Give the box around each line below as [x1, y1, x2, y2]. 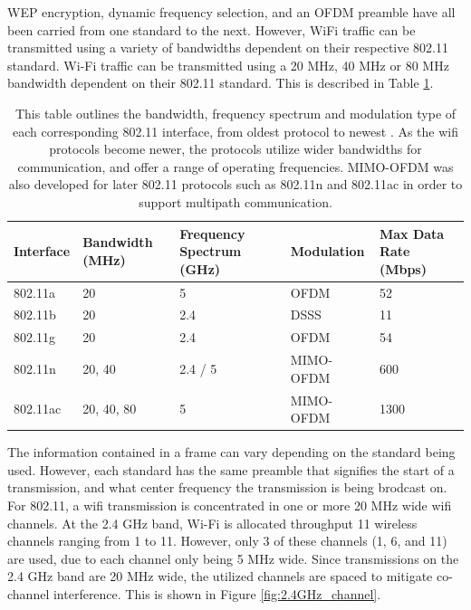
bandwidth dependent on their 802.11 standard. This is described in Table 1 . [7, 73, 434, 92]
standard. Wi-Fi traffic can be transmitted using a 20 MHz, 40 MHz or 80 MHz [7, 55, 449, 74]
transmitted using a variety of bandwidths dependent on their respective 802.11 [7, 38, 448, 57]
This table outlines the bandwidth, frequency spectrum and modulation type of [14, 103, 457, 122]
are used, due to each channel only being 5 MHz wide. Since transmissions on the [7, 548, 459, 567]
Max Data [379, 224, 445, 243]
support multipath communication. [139, 192, 332, 211]
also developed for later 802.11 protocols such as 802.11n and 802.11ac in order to [8, 175, 463, 194]
